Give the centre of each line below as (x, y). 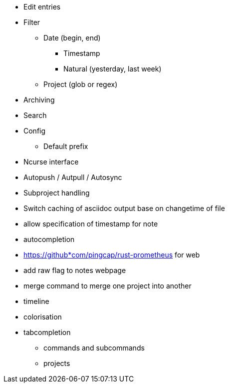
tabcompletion (47, 332)
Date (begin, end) (72, 38)
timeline (36, 301)
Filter (32, 22)
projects (57, 363)
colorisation (43, 317)
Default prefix (66, 146)
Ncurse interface (51, 162)
